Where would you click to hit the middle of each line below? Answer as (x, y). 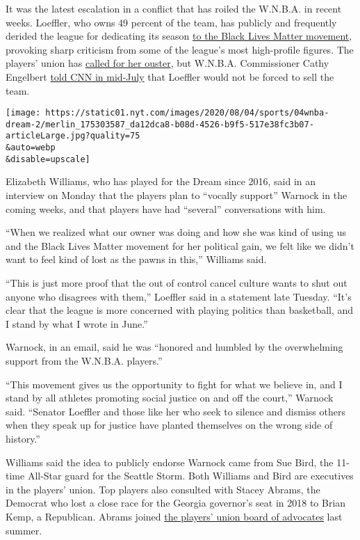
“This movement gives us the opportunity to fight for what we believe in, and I (174, 384)
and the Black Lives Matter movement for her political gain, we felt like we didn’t (180, 245)
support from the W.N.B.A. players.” (84, 360)
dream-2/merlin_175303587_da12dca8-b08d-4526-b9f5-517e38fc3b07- (160, 124)
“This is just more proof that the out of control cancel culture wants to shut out (177, 283)
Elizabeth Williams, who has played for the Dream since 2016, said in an (161, 181)
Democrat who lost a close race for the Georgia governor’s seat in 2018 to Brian (176, 503)
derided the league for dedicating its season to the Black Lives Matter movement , (179, 36)
